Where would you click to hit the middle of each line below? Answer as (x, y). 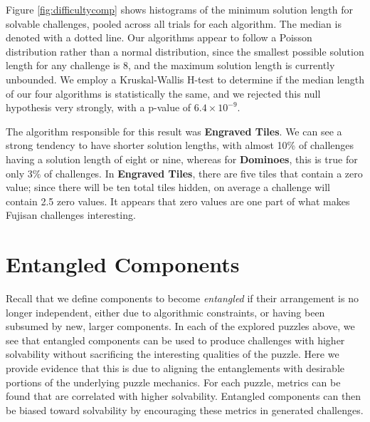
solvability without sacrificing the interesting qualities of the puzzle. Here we (173, 354)
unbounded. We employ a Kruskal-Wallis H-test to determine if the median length (185, 79)
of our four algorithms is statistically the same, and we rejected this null (163, 93)
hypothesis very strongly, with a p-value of (99, 107)
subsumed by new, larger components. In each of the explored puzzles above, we (180, 326)
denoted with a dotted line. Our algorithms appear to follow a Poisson (159, 37)
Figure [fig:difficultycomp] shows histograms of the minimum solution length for (180, 9)
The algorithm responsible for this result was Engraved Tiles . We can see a (174, 131)
